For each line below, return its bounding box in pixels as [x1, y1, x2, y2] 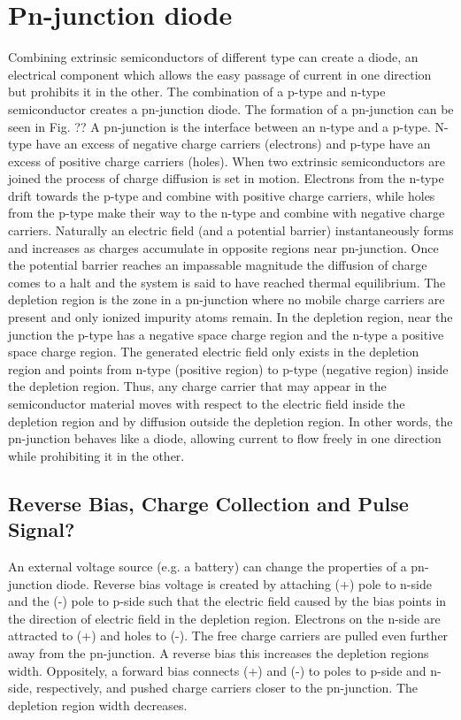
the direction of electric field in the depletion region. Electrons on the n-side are [8, 609, 441, 627]
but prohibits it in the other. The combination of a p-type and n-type [8, 82, 386, 101]
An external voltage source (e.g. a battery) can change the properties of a [8, 556, 407, 575]
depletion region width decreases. [8, 695, 188, 714]
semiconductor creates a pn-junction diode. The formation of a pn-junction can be [8, 99, 454, 118]
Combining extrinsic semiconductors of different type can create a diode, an [8, 48, 419, 66]
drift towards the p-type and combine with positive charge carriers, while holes [8, 186, 435, 204]
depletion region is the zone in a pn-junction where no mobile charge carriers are [8, 290, 445, 309]
